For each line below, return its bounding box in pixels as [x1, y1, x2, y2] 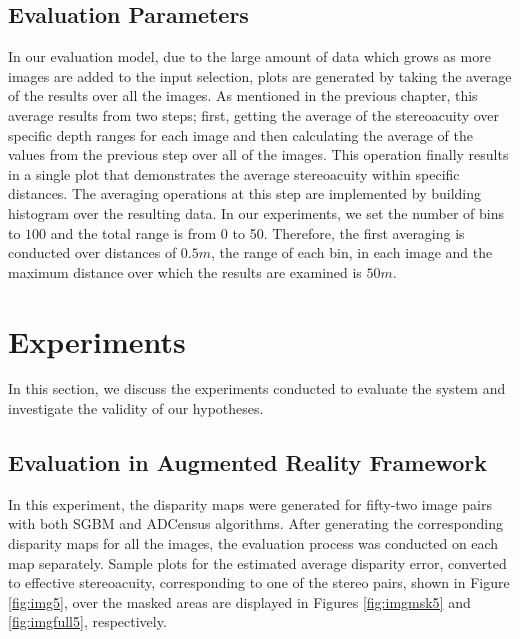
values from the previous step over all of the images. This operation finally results [8, 144, 509, 165]
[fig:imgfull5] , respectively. [8, 611, 167, 632]
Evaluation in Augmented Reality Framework [8, 447, 488, 478]
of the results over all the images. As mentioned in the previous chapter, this [8, 85, 478, 106]
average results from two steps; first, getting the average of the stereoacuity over [8, 104, 500, 125]
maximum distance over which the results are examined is [8, 261, 362, 282]
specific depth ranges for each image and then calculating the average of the [8, 124, 473, 145]
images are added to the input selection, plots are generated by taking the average [8, 65, 512, 86]
